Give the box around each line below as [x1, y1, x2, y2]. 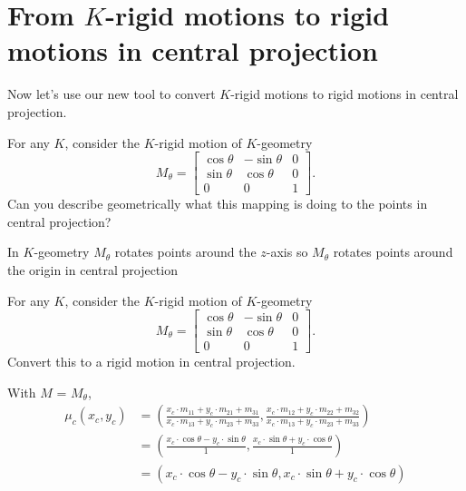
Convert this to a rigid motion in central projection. [7, 352, 296, 371]
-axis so [266, 242, 308, 261]
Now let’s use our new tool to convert [7, 84, 216, 103]
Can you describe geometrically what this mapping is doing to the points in [7, 194, 428, 213]
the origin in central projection [7, 260, 178, 279]
